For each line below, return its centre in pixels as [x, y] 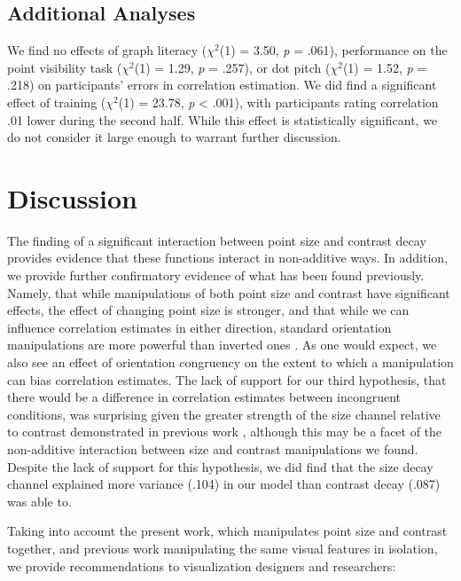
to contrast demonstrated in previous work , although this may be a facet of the [225, 432]
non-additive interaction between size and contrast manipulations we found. [213, 449]
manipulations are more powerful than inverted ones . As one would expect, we [222, 345]
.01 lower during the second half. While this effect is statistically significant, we [223, 119]
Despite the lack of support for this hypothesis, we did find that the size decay [220, 466]
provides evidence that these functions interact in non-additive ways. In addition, [228, 258]
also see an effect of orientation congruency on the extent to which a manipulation [230, 362]
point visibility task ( [65, 67]
